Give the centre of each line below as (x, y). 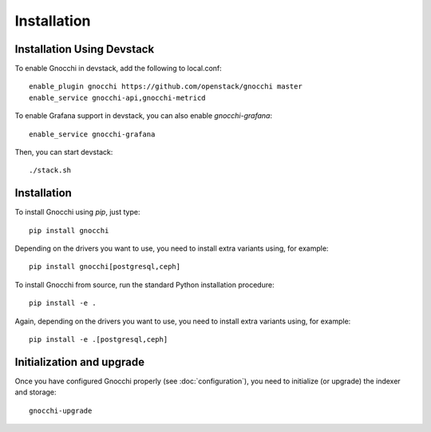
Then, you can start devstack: (64, 153)
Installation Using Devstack (85, 49)
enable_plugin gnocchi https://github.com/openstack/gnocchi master (166, 87)
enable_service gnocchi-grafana (92, 134)
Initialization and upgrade (80, 362)
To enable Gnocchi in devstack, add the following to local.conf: (119, 69)
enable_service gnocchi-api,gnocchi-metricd (118, 97)
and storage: (36, 392)
